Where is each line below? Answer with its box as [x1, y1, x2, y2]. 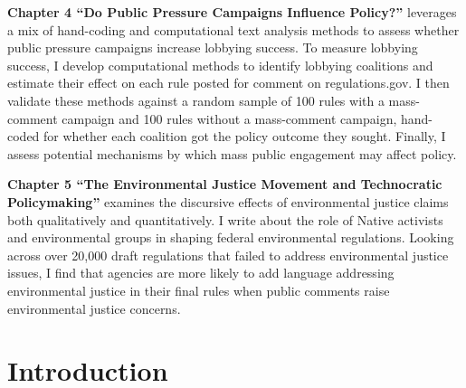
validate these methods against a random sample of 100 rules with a [7, 90, 385, 109]
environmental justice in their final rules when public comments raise [7, 280, 390, 299]
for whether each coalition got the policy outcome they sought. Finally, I [43, 127, 446, 146]
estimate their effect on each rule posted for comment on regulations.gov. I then [7, 73, 450, 92]
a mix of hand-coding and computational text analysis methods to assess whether [7, 20, 460, 39]
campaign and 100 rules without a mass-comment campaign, [62, 109, 397, 128]
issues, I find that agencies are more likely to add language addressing [7, 263, 395, 282]
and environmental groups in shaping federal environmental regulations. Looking [7, 228, 454, 247]
